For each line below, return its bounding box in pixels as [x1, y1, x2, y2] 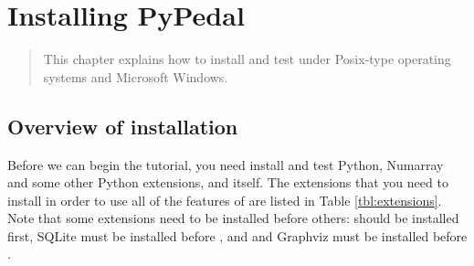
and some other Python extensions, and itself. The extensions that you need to [7, 173, 448, 192]
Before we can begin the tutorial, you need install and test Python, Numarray [7, 154, 444, 174]
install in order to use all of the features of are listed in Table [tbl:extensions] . [7, 190, 442, 209]
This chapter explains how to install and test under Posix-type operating [43, 49, 451, 69]
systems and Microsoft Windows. [43, 67, 228, 86]
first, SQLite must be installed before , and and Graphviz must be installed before [7, 226, 468, 245]
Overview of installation [7, 112, 238, 140]
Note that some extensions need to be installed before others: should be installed [7, 208, 459, 228]
